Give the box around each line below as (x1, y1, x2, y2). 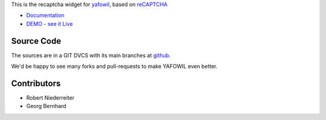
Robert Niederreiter (26, 94, 75, 101)
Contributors (11, 78, 61, 88)
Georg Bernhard (26, 103, 66, 110)
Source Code (11, 36, 62, 46)
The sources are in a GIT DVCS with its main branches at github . (11, 52, 171, 59)
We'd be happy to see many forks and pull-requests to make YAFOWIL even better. (11, 63, 218, 70)
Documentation (26, 12, 65, 19)
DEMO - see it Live (26, 20, 73, 27)
